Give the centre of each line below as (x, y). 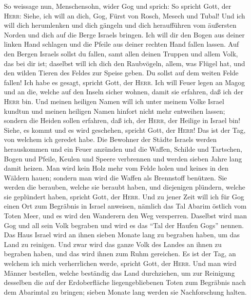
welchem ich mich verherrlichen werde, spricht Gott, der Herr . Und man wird (120, 263)
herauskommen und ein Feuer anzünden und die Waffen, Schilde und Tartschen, (123, 149)
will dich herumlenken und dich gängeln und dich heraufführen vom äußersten (120, 25)
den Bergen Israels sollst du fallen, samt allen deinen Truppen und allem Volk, (121, 53)
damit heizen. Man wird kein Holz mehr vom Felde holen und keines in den (116, 168)
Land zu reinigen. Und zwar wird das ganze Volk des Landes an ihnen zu (113, 244)
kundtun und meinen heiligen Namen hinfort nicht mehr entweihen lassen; (115, 111)
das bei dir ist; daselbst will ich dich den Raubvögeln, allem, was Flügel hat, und (125, 63)
